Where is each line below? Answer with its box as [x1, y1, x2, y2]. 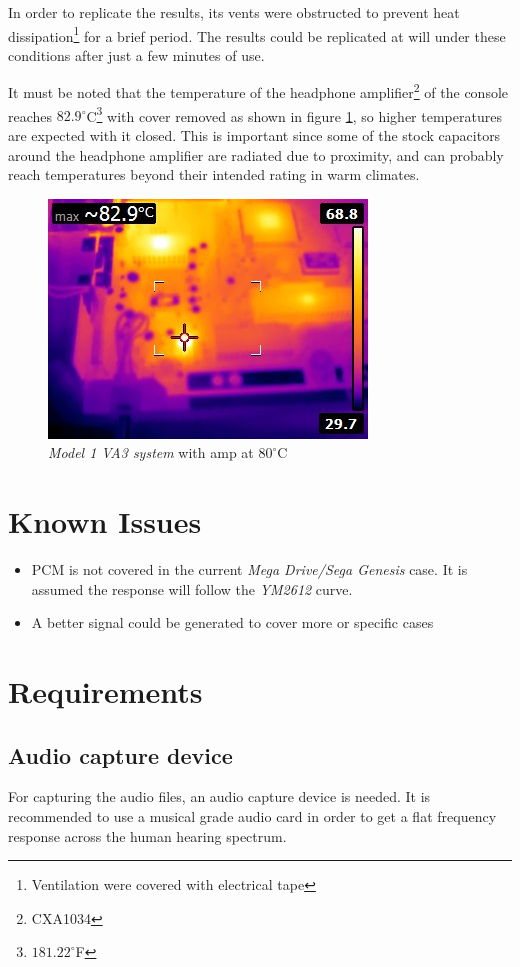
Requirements [8, 671, 203, 711]
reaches [8, 105, 53, 126]
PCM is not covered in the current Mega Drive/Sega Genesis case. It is [31, 559, 468, 580]
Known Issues [8, 501, 202, 542]
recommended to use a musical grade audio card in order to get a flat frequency [8, 805, 497, 826]
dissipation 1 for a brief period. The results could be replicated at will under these [8, 22, 506, 46]
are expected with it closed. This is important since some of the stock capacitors [8, 124, 501, 145]
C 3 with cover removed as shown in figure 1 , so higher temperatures [86, 102, 502, 126]
